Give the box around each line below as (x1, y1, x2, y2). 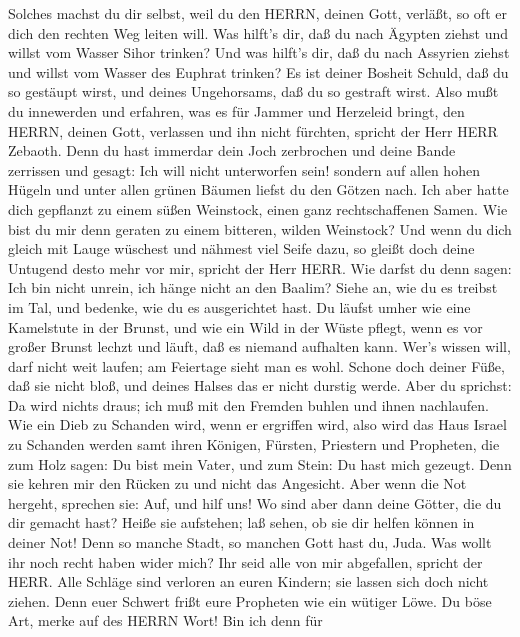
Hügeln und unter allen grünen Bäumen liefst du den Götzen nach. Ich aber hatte (8, 179, 509, 200)
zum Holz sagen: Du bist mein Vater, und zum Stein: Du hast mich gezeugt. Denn (8, 453, 512, 474)
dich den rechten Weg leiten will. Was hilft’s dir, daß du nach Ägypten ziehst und (8, 22, 509, 43)
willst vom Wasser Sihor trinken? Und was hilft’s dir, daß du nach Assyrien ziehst (8, 42, 510, 63)
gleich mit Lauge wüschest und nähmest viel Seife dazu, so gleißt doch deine (8, 238, 475, 259)
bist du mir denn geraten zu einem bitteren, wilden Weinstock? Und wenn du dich (8, 218, 512, 239)
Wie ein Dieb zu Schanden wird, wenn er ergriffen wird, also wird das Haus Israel (8, 414, 507, 435)
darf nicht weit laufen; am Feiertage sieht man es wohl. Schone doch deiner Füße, (8, 355, 505, 376)
